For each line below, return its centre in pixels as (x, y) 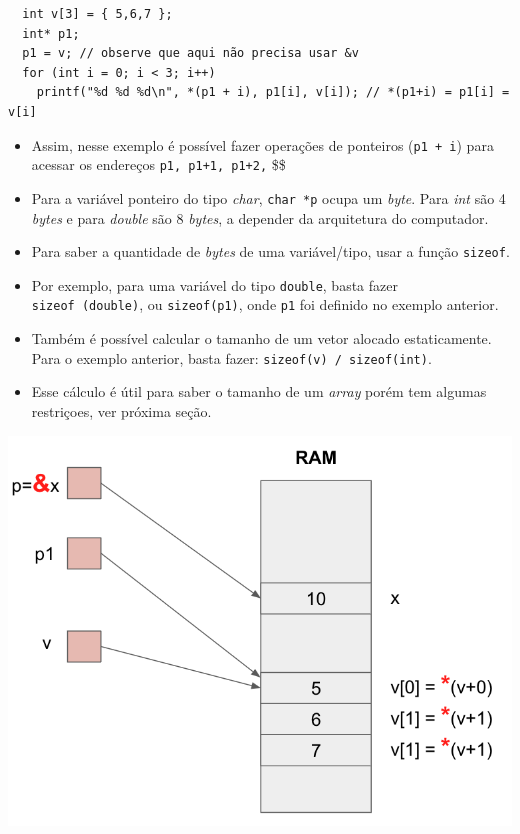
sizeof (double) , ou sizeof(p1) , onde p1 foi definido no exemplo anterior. (265, 304)
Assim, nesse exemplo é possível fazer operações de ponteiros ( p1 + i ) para (262, 144)
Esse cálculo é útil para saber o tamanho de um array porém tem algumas (259, 391)
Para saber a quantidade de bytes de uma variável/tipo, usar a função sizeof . (270, 251)
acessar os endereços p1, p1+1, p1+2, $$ (158, 164)
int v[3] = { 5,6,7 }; (97, 14)
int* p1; (51, 33)
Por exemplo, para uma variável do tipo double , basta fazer (214, 284)
